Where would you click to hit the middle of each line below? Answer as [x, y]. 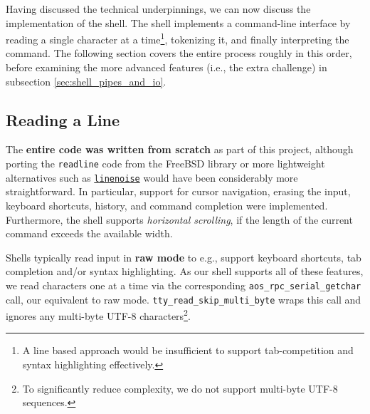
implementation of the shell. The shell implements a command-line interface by [178, 22]
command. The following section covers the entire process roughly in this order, [179, 53]
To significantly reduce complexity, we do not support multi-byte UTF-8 [180, 388]
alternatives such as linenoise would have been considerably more [152, 177]
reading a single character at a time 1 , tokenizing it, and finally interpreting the [178, 38]
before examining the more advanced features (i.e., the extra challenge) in [166, 67]
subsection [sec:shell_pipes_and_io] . [86, 81]
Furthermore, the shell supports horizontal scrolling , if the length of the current [179, 219]
